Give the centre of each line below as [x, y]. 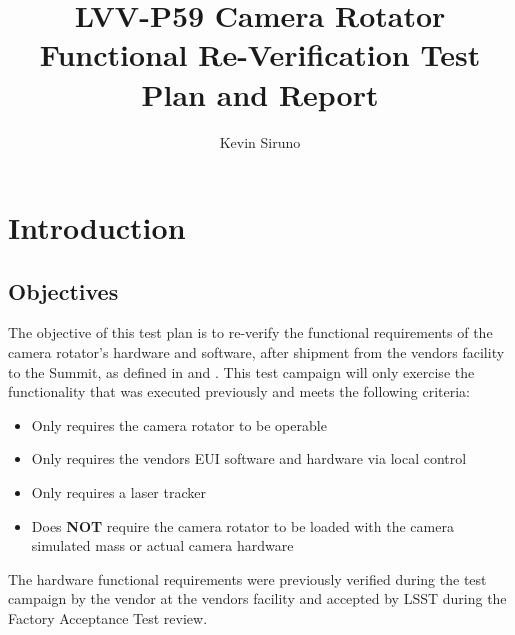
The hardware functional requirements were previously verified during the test [247, 578]
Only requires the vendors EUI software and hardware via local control [249, 458]
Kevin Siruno [260, 141]
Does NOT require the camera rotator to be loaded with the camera [242, 525]
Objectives [63, 290]
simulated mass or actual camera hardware [162, 545]
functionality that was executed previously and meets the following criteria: [239, 391]
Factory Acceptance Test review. [108, 618]
